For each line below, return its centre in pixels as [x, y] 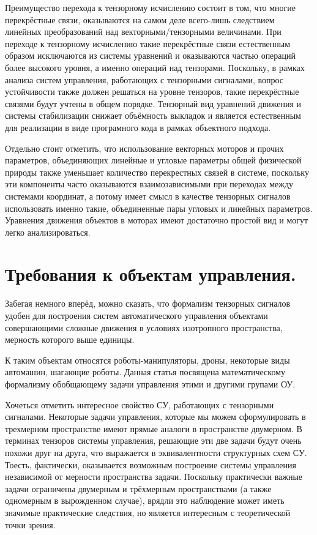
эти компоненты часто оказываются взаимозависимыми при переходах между [149, 184]
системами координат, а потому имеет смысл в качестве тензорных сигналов [148, 196]
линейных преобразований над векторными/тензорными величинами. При [143, 32]
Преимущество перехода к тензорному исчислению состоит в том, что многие [151, 7]
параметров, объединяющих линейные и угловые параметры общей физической [153, 160]
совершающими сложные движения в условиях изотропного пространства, [144, 327]
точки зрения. [30, 524]
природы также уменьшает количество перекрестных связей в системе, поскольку [157, 172]
